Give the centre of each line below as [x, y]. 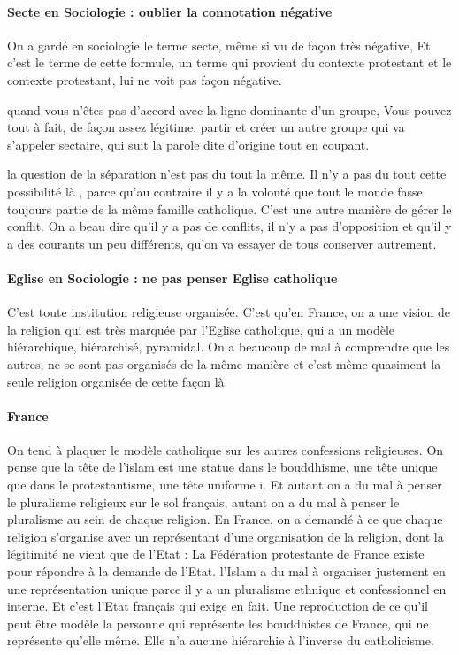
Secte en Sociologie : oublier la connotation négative [170, 11]
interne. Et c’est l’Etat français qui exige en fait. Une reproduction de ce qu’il [218, 606]
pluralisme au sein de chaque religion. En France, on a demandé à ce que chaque [225, 519]
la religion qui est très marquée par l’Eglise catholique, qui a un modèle [201, 329]
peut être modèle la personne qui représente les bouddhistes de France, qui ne [218, 623]
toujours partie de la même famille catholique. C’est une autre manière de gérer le [229, 208]
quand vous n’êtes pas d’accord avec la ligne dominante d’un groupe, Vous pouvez [229, 109]
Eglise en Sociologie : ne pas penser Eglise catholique [172, 277]
